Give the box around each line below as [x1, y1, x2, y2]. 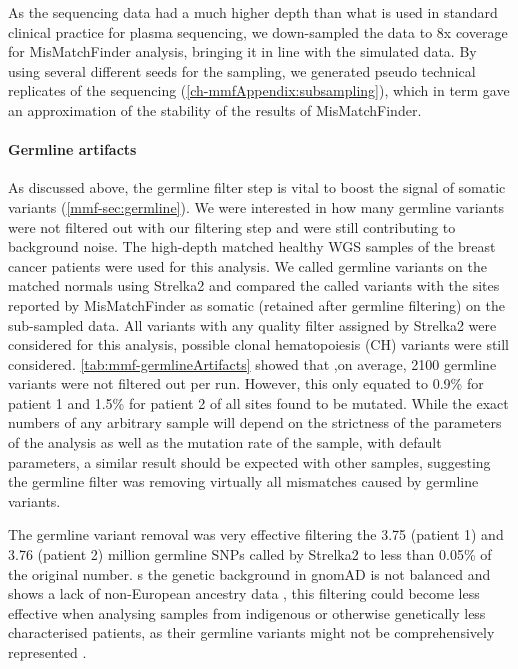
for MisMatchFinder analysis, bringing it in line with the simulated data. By [8, 41, 477, 62]
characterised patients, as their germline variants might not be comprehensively [8, 622, 495, 643]
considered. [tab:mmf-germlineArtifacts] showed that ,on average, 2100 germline [8, 353, 497, 374]
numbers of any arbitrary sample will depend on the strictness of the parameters [8, 412, 502, 433]
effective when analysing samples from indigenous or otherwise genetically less [8, 602, 486, 623]
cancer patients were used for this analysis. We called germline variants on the [8, 255, 487, 276]
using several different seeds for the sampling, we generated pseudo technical [8, 60, 476, 81]
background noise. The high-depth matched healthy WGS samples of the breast [8, 236, 496, 257]
